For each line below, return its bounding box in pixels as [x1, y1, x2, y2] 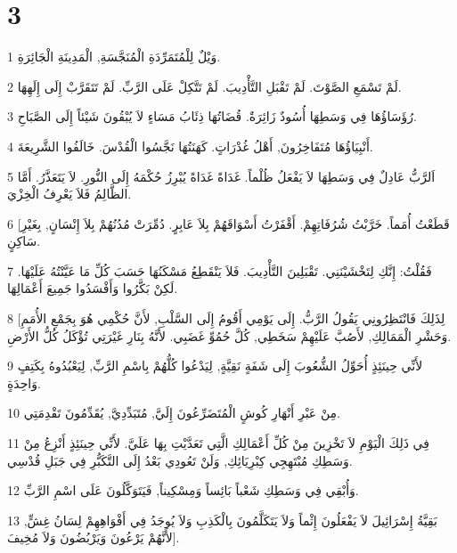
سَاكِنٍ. [7, 232, 41, 250]
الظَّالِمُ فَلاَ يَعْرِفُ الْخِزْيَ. [7, 184, 132, 203]
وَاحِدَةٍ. [7, 373, 41, 392]
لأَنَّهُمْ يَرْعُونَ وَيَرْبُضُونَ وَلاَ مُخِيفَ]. [7, 528, 180, 547]
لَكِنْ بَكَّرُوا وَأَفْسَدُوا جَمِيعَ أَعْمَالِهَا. [7, 279, 178, 297]
